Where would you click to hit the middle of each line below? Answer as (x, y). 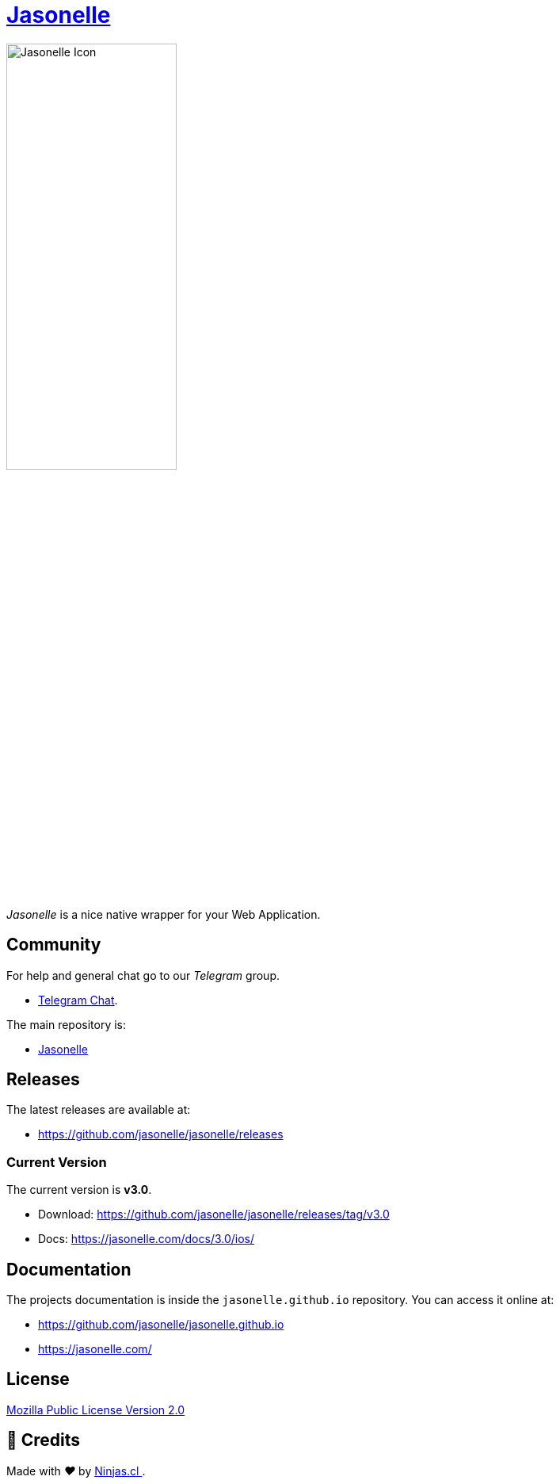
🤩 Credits (44, 1440)
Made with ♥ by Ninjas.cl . (76, 1471)
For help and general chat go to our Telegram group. (143, 975)
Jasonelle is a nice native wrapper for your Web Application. (164, 914)
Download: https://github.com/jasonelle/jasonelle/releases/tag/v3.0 (214, 1214)
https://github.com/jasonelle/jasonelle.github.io (161, 1325)
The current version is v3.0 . (79, 1190)
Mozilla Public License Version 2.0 (96, 1409)
